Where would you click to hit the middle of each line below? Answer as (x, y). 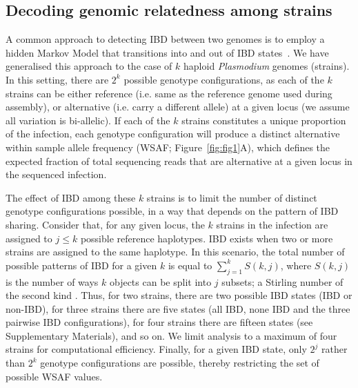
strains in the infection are (272, 224)
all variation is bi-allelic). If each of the (88, 120)
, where (296, 265)
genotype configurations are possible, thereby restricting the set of (180, 363)
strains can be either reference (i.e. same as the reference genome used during (169, 93)
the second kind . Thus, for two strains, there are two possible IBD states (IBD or (179, 295)
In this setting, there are (57, 79)
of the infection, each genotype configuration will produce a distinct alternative (173, 134)
